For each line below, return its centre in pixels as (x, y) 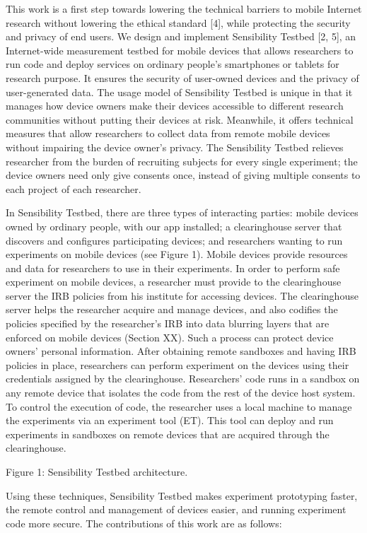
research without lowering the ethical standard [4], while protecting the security (178, 22)
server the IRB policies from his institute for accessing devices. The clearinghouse (182, 295)
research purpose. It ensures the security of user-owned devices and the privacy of (182, 77)
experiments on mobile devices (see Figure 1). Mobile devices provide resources (177, 254)
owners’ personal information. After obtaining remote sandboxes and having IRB (181, 351)
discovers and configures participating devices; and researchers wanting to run (174, 240)
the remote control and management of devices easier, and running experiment (176, 509)
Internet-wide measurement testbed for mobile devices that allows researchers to (180, 50)
